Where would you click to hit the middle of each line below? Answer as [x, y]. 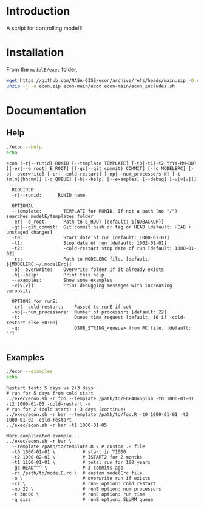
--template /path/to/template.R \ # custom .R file [79, 446]
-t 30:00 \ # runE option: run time [79, 494]
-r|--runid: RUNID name [49, 196]
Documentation [46, 110]
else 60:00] [43, 323]
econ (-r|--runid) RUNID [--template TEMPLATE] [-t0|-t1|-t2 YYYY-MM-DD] [102, 163]
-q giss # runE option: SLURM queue [83, 499]
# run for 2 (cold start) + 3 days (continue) [66, 409]
